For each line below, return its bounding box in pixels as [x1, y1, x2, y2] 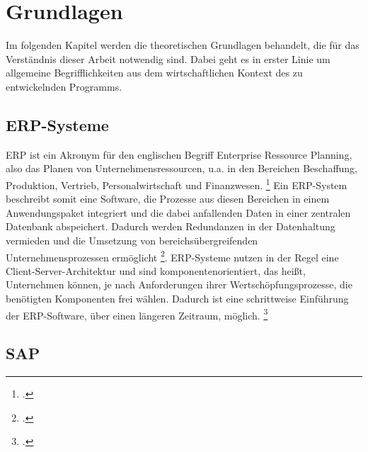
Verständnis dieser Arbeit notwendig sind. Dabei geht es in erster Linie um [6, 51, 330, 66]
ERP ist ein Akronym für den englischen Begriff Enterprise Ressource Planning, [6, 147, 352, 162]
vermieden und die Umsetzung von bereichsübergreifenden [6, 232, 258, 247]
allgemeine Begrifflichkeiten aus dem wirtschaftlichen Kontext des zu [6, 65, 303, 80]
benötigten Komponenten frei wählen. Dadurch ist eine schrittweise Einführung [6, 290, 349, 305]
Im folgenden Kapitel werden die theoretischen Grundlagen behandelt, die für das [6, 38, 360, 52]
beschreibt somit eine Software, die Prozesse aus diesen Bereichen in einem [6, 191, 330, 206]
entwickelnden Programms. [6, 79, 122, 94]
